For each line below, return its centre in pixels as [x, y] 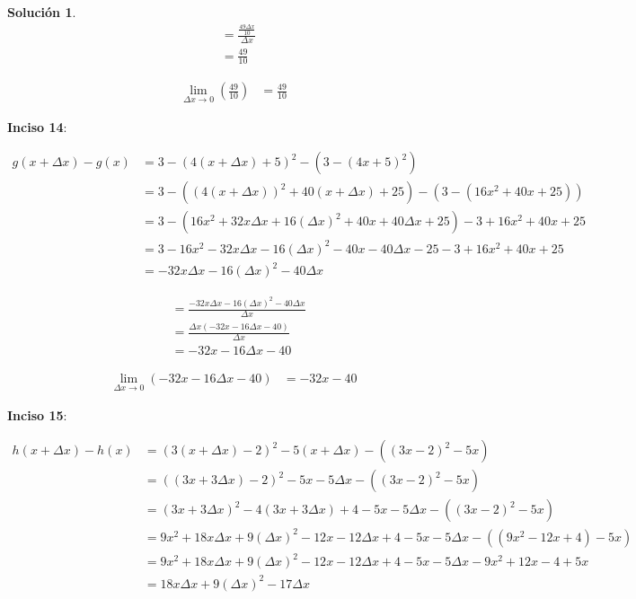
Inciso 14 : [37, 126]
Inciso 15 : [37, 414]
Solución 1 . [42, 12]
